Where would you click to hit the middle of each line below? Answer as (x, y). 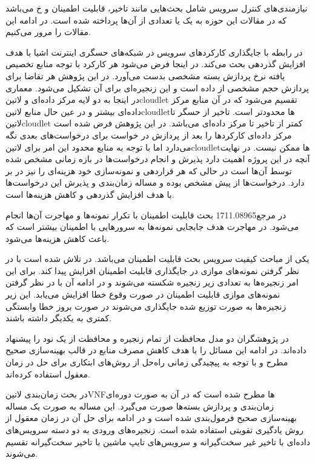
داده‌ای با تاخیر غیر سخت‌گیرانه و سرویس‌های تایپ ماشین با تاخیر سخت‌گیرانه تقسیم (158, 441)
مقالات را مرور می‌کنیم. (48, 32)
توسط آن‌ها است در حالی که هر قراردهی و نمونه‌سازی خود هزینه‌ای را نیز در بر (149, 170)
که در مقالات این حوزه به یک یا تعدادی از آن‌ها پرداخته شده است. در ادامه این (146, 20)
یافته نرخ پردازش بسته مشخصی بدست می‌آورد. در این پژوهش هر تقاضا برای (145, 75)
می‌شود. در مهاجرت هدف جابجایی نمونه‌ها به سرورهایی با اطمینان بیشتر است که (152, 227)
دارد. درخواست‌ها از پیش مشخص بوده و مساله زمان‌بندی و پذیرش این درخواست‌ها (155, 182)
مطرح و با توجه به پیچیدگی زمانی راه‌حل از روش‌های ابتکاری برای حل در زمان (147, 362)
